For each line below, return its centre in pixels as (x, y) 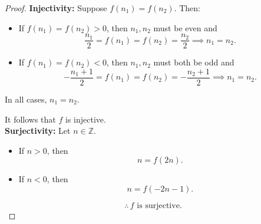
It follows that (30, 119)
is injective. (86, 119)
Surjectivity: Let (38, 131)
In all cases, (26, 99)
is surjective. (159, 205)
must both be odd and (194, 62)
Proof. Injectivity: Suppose (56, 8)
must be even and (185, 27)
